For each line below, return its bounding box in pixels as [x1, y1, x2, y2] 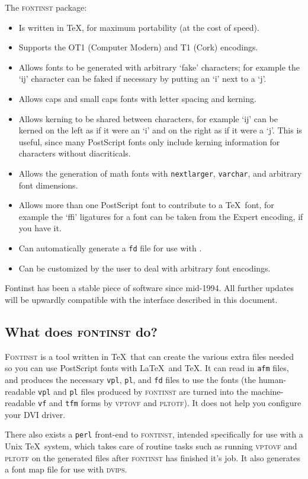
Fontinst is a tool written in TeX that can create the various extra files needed [5, 350, 294, 362]
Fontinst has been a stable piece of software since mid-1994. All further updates [5, 282, 294, 294]
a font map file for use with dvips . [5, 463, 127, 475]
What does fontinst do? [5, 322, 158, 340]
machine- [251, 385, 284, 397]
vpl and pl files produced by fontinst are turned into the [38, 385, 248, 397]
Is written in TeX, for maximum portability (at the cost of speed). [18, 21, 259, 33]
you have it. [18, 222, 62, 234]
